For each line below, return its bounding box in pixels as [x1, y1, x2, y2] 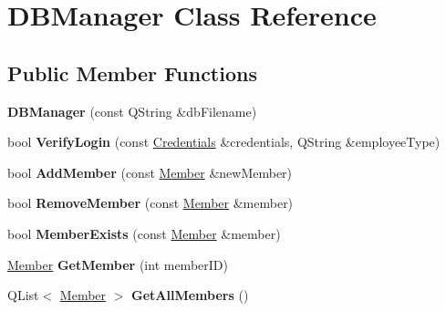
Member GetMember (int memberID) [7, 254, 228, 274]
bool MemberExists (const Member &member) [7, 223, 281, 243]
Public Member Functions [7, 58, 257, 87]
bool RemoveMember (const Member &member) [7, 193, 294, 213]
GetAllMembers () [131, 285, 249, 305]
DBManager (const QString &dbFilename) [7, 101, 257, 120]
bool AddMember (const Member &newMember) [7, 162, 293, 181]
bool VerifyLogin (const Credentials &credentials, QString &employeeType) [7, 132, 441, 151]
